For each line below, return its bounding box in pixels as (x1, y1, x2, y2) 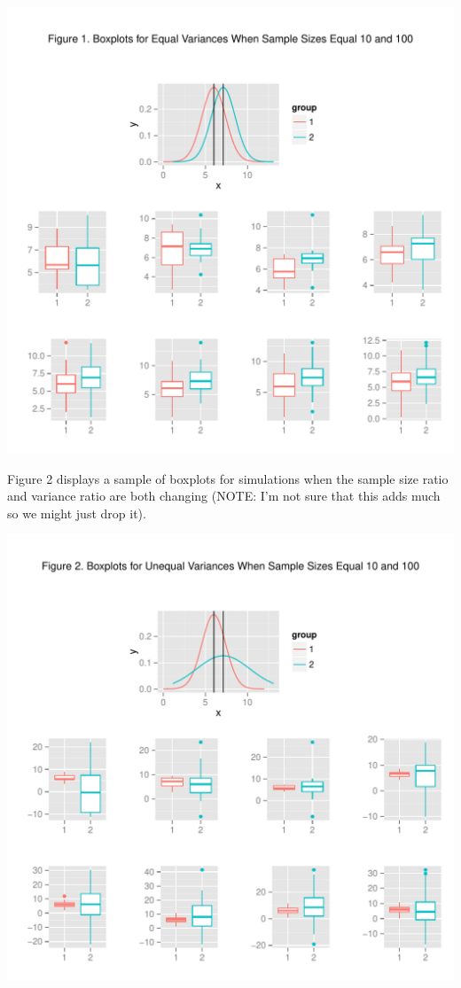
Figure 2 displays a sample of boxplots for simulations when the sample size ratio (7, 469, 449, 487)
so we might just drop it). (7, 503, 146, 522)
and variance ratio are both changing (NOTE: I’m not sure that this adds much (7, 486, 441, 505)
